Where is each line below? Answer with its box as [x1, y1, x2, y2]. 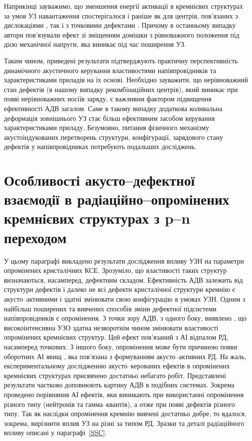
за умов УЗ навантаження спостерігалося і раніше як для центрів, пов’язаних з [4, 10, 238, 20]
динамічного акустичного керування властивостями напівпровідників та [4, 65, 216, 75]
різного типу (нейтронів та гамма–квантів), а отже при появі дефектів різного [4, 399, 235, 409]
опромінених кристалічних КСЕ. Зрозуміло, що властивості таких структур [4, 265, 227, 275]
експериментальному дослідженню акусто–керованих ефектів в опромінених [4, 361, 230, 371]
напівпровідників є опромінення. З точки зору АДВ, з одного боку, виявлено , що [4, 313, 247, 323]
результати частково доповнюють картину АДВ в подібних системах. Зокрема [4, 380, 234, 390]
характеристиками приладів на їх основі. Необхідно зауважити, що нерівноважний [4, 75, 248, 85]
